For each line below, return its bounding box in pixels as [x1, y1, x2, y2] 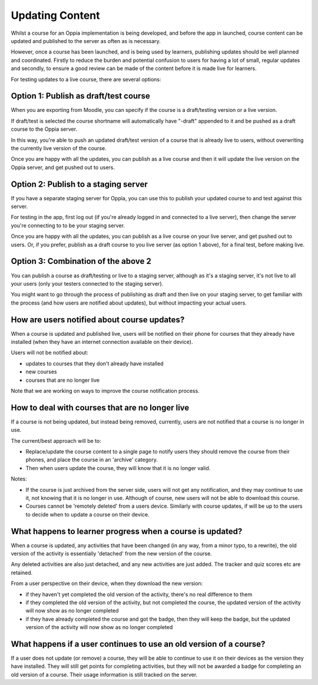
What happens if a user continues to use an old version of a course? [11, 639, 266, 649]
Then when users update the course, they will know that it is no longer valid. [25, 464, 211, 471]
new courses [25, 368, 57, 375]
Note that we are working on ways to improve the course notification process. [11, 387, 200, 394]
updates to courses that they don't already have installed [25, 360, 164, 367]
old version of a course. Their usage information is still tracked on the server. [11, 671, 198, 678]
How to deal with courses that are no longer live [11, 402, 190, 412]
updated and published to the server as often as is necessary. [11, 37, 161, 44]
